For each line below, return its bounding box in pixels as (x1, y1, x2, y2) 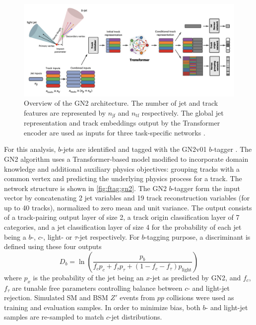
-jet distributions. (109, 312, 162, 322)
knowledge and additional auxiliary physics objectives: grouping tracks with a (4, 163, 240, 174)
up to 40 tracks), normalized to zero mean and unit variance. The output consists (4, 202, 252, 212)
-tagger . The (212, 144, 252, 154)
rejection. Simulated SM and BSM (4, 292, 108, 303)
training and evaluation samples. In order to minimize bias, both (4, 302, 200, 312)
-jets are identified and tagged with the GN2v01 (61, 144, 207, 154)
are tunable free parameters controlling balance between (12, 282, 183, 293)
